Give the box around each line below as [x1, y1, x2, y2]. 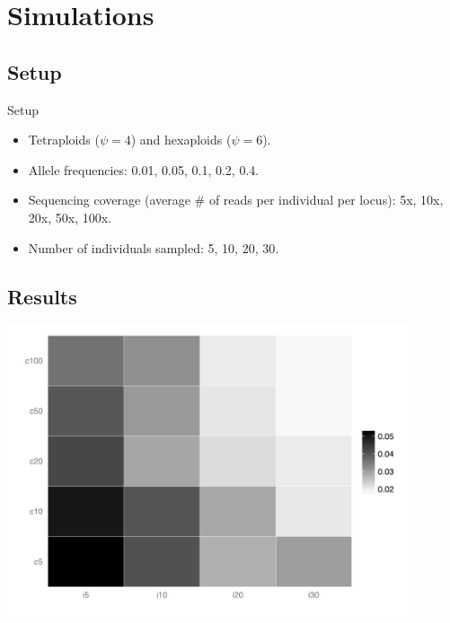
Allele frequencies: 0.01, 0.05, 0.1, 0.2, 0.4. [28, 160, 260, 179]
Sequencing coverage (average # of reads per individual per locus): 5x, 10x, [28, 190, 444, 209]
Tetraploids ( [28, 130, 100, 149]
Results [7, 282, 77, 310]
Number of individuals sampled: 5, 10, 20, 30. [28, 238, 279, 257]
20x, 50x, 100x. [28, 207, 111, 226]
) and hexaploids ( [130, 130, 232, 149]
